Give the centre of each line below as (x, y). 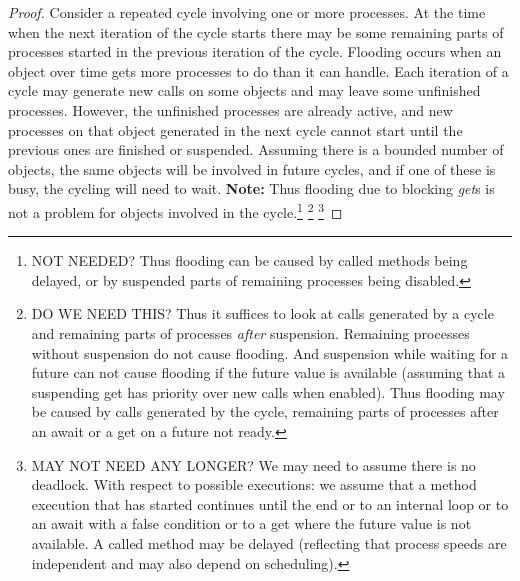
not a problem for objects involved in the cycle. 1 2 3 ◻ (175, 210)
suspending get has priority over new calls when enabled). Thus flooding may (268, 391)
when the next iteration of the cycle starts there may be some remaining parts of (256, 31)
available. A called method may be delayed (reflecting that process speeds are (269, 542)
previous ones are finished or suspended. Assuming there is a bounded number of (256, 149)
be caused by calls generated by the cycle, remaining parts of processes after (265, 411)
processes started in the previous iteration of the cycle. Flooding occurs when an (255, 51)
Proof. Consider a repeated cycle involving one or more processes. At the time (247, 12)
